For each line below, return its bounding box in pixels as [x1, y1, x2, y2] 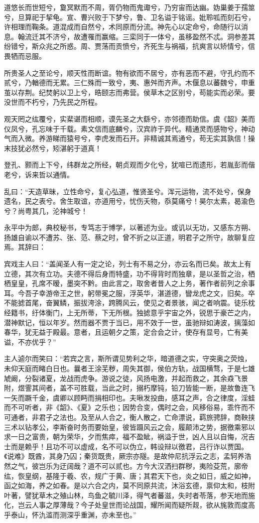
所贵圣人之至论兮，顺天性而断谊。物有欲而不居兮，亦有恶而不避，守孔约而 [4, 67, 248, 78]
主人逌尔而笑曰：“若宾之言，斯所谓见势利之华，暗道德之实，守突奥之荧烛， [4, 353, 252, 364]
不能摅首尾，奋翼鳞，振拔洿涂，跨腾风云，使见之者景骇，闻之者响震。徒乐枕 [4, 297, 255, 308]
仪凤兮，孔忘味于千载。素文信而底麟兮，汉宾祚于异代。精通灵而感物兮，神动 [4, 123, 255, 133]
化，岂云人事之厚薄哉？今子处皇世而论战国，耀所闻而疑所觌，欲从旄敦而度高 [4, 500, 255, 510]
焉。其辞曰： [4, 242, 46, 252]
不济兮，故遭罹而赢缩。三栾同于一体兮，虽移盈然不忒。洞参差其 [45, 31, 255, 41]
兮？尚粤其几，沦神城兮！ [4, 205, 88, 216]
